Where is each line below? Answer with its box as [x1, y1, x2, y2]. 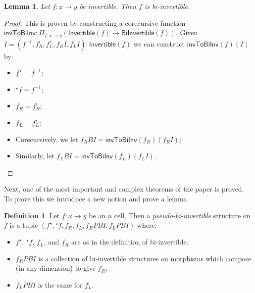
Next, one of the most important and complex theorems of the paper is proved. [4, 184, 244, 194]
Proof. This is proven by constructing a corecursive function [4, 17, 186, 28]
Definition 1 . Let [4, 210, 60, 220]
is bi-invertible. [144, 1, 190, 11]
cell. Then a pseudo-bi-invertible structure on [114, 210, 251, 220]
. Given [175, 27, 198, 38]
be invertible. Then [79, 1, 136, 11]
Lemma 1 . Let [4, 1, 50, 11]
